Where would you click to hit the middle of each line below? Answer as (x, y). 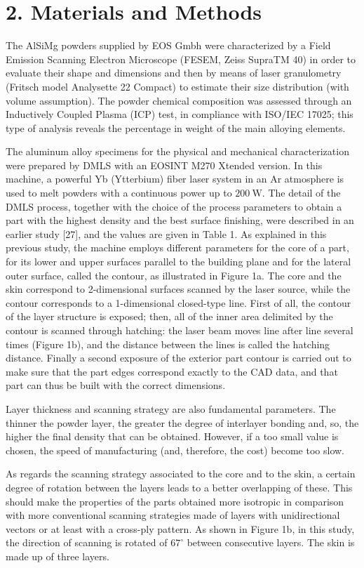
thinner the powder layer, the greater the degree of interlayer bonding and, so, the (182, 422)
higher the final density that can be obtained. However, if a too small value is (172, 436)
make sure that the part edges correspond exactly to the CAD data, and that (172, 371)
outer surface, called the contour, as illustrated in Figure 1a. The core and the (174, 275)
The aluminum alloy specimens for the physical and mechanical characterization (177, 151)
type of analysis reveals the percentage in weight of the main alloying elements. (176, 127)
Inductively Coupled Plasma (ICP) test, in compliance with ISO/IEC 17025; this (180, 114)
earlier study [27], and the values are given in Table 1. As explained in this (166, 233)
